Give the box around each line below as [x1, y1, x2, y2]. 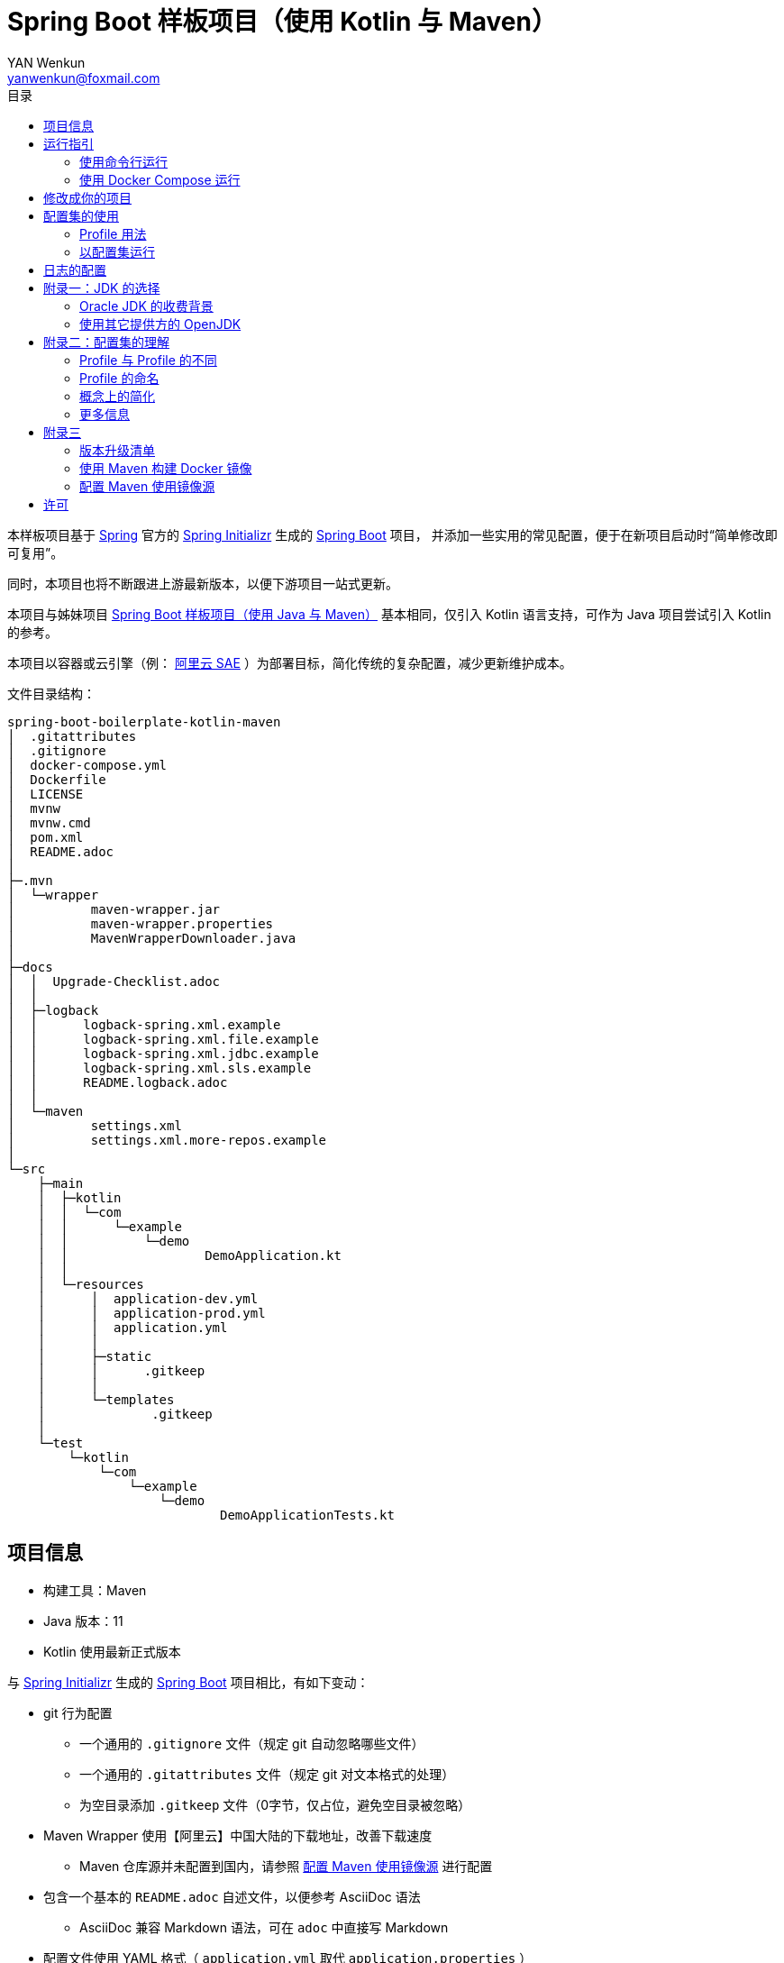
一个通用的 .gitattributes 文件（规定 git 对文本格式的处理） [79, 1766, 455, 1782]
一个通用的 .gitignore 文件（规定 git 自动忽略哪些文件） [79, 1735, 424, 1751]
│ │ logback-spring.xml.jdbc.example [7, 1045, 319, 1061]
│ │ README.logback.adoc [7, 1074, 228, 1090]
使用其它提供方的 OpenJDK [79, 315, 242, 332]
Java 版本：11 [43, 1612, 123, 1629]
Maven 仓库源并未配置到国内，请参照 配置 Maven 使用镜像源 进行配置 [79, 1858, 493, 1874]
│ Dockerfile [7, 772, 106, 787]
